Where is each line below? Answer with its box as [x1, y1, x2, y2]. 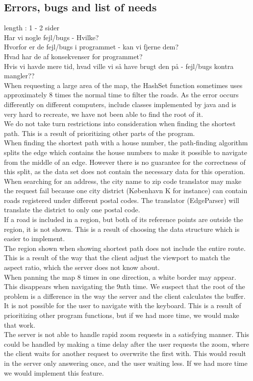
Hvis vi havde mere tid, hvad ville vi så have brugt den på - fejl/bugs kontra [4, 61, 234, 71]
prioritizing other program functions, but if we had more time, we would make [4, 310, 239, 320]
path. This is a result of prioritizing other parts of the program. [4, 128, 195, 138]
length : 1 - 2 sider [4, 22, 59, 33]
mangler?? [4, 70, 35, 81]
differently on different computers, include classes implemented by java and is [4, 99, 236, 109]
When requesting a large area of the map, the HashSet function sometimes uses [4, 80, 243, 90]
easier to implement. [4, 233, 65, 244]
